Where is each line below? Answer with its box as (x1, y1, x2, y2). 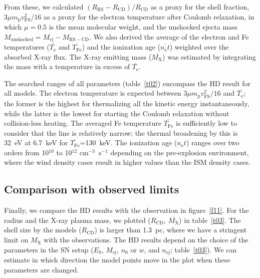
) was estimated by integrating (162, 51, 256, 62)
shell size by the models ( (4, 224, 82, 235)
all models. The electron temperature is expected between (4, 88, 181, 98)
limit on (4, 234, 29, 245)
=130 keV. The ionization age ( (80, 137, 177, 148)
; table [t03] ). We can (170, 244, 237, 254)
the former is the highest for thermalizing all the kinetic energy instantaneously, (4, 98, 249, 108)
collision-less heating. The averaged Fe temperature (4, 118, 161, 128)
